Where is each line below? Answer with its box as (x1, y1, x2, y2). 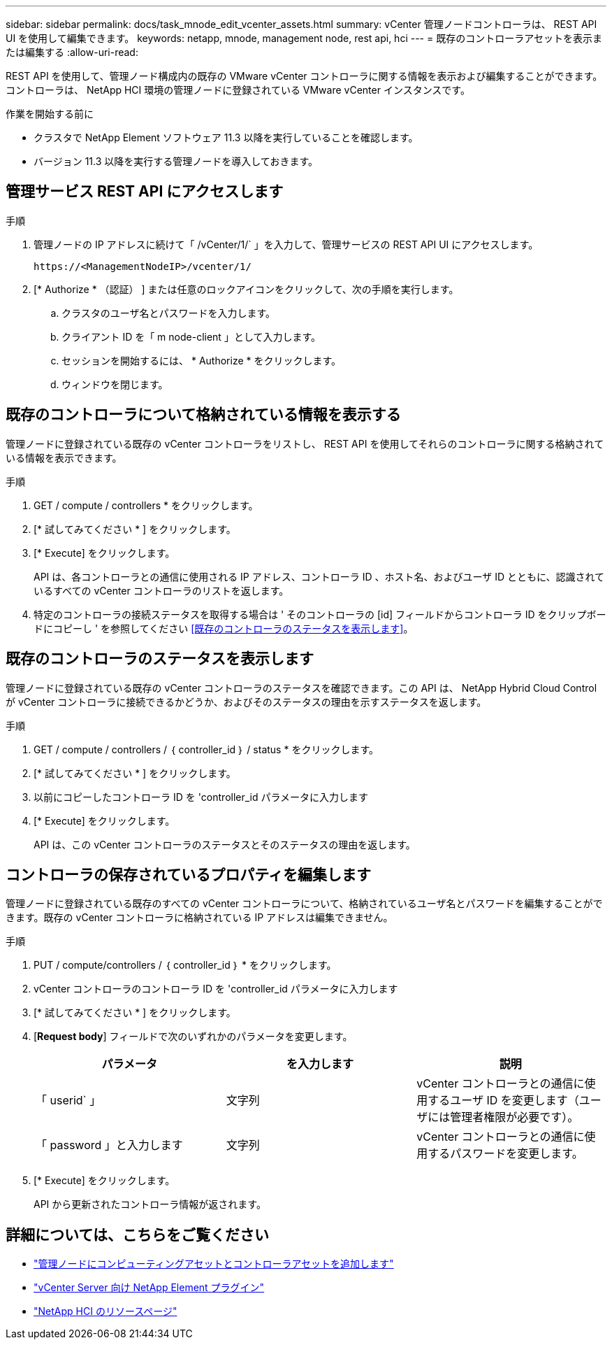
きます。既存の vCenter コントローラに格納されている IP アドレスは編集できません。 (6, 911, 393, 924)
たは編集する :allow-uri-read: (6, 46, 138, 58)
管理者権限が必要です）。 (450, 1110, 579, 1125)
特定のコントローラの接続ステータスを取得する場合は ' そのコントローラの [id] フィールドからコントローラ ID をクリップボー (34, 608, 606, 620)
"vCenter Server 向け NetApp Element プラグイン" (34, 1281, 265, 1294)
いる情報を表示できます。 (6, 451, 122, 464)
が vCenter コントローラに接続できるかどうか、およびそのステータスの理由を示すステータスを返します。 (6, 695, 487, 708)
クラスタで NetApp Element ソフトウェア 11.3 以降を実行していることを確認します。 (34, 131, 418, 143)
